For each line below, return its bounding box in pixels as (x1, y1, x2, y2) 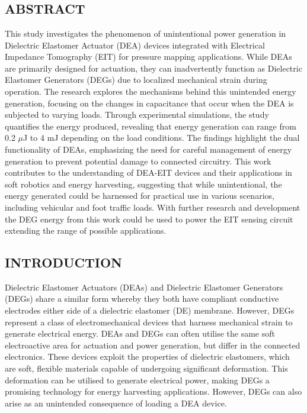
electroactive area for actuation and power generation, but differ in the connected (5, 338, 300, 351)
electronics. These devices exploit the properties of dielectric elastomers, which (5, 350, 290, 363)
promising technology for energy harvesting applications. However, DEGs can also (5, 385, 302, 398)
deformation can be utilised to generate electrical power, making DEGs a (5, 373, 270, 386)
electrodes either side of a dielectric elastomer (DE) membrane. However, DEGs (5, 304, 295, 317)
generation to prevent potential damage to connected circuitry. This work (5, 154, 271, 167)
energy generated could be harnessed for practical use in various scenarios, (5, 189, 274, 202)
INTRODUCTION (5, 253, 123, 272)
